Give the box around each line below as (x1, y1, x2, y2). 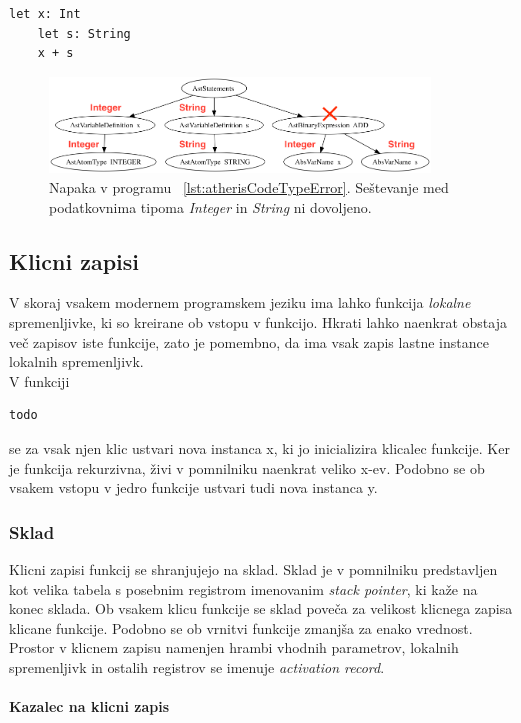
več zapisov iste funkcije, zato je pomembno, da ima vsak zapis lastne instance (9, 331, 489, 352)
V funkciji (9, 370, 70, 391)
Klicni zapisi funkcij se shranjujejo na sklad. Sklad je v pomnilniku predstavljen (9, 558, 498, 579)
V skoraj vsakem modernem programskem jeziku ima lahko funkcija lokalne (9, 292, 471, 313)
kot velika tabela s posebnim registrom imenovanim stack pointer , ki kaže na (9, 578, 478, 599)
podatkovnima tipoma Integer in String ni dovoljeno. (49, 196, 372, 217)
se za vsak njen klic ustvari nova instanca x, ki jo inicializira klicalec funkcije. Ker (9, 437, 510, 458)
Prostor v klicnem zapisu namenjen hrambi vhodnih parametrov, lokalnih (9, 637, 459, 658)
